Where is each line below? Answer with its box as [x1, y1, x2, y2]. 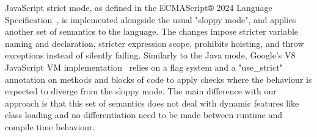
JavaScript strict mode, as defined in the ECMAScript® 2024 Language [5, 1, 272, 13]
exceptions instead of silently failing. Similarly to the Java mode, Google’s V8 [5, 49, 296, 61]
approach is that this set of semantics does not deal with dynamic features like [5, 96, 299, 109]
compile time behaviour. [5, 120, 95, 133]
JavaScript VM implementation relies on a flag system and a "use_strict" [5, 60, 283, 73]
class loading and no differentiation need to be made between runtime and [5, 108, 283, 121]
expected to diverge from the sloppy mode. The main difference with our [5, 85, 277, 97]
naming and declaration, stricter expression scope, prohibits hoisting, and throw [5, 37, 304, 49]
